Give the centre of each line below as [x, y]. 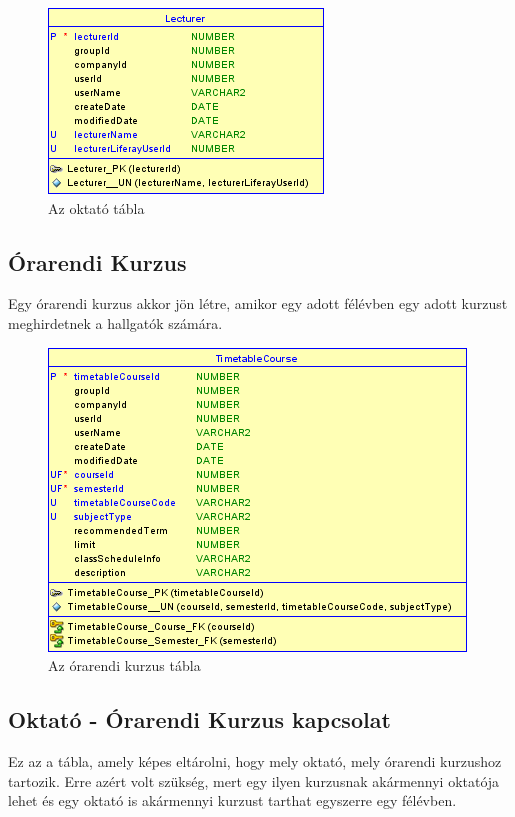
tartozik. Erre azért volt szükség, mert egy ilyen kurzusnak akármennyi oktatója [254, 780]
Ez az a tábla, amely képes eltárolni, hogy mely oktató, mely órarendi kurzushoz [255, 760]
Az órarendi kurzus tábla [124, 665]
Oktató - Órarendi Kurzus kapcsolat [199, 719]
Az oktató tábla [96, 207]
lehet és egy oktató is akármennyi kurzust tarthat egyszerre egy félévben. [232, 800]
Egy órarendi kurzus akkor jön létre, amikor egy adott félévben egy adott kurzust [258, 303]
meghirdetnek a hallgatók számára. [115, 322]
